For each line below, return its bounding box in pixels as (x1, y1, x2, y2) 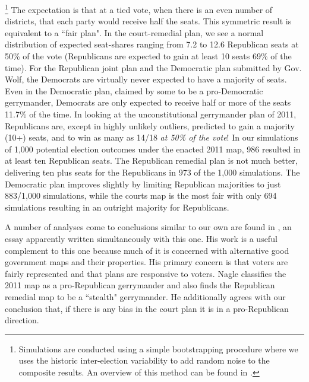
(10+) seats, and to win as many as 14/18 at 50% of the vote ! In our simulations (5, 131, 298, 144)
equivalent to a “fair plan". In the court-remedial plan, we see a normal (5, 26, 264, 39)
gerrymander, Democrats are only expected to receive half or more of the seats (5, 96, 291, 109)
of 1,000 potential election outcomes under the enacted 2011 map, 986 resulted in (5, 142, 301, 155)
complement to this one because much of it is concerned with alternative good (5, 244, 289, 256)
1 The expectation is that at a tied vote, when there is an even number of (5, 2, 273, 15)
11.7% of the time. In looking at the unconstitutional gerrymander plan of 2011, (5, 108, 297, 120)
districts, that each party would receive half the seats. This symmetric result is (5, 15, 292, 27)
